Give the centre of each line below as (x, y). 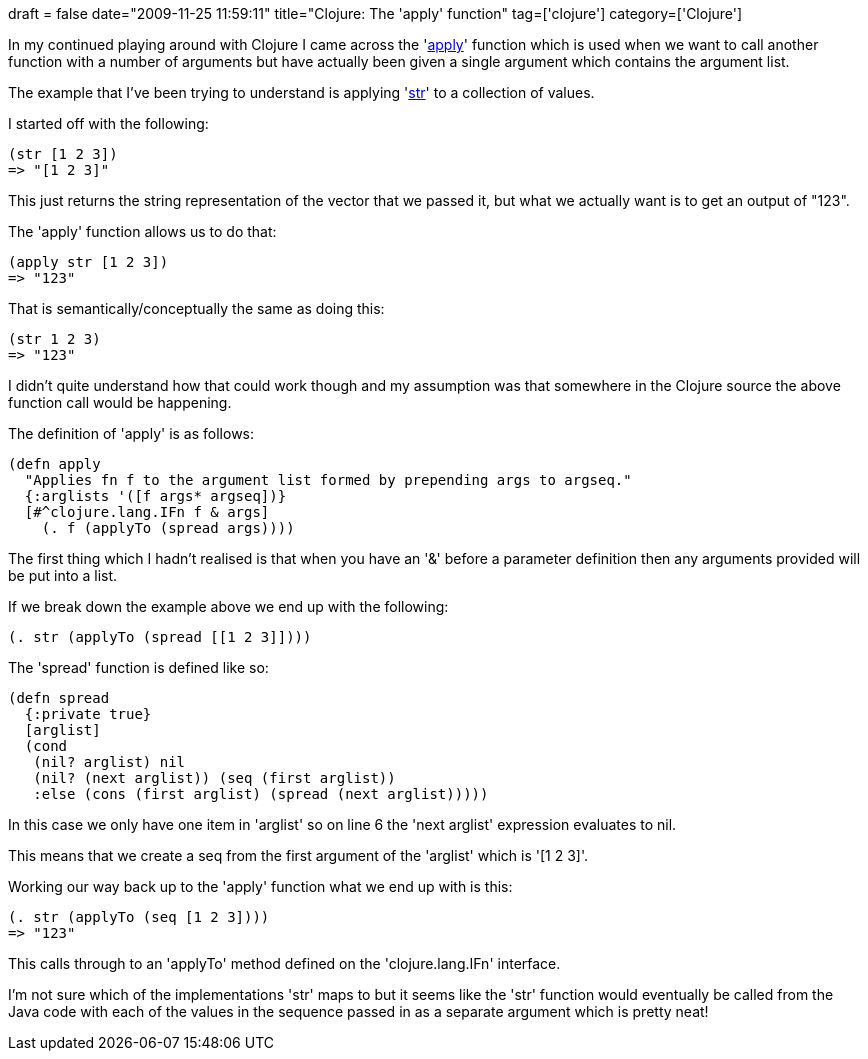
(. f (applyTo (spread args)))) (168, 528)
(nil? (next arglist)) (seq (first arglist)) (214, 778)
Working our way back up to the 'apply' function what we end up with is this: (260, 886)
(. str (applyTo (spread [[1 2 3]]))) (160, 637)
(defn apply (54, 464)
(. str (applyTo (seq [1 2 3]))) (139, 917)
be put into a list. (63, 575)
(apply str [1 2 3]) (88, 262)
